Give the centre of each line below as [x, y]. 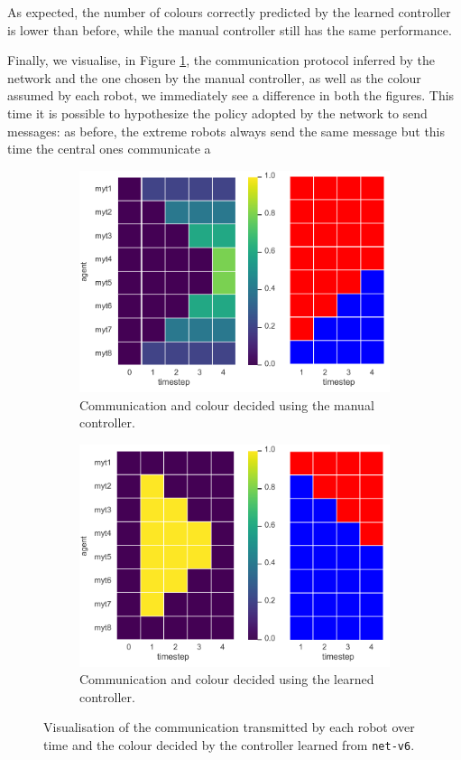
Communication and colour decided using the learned [227, 679]
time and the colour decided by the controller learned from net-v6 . [229, 744]
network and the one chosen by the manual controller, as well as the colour [214, 77]
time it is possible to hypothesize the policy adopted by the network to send [217, 113]
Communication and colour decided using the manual [227, 404]
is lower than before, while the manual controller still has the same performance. [230, 29]
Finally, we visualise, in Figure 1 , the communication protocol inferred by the [221, 60]
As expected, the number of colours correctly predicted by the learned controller [229, 12]
